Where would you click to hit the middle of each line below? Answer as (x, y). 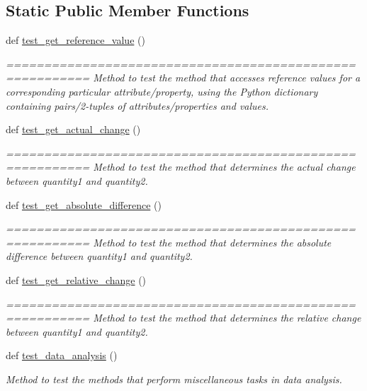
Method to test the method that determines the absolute (212, 242)
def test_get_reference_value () (75, 40)
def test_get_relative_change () (76, 279)
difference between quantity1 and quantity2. (99, 256)
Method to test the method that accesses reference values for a (227, 78)
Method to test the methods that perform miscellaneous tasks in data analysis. (174, 379)
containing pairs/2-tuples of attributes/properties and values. (137, 105)
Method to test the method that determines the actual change (224, 167)
